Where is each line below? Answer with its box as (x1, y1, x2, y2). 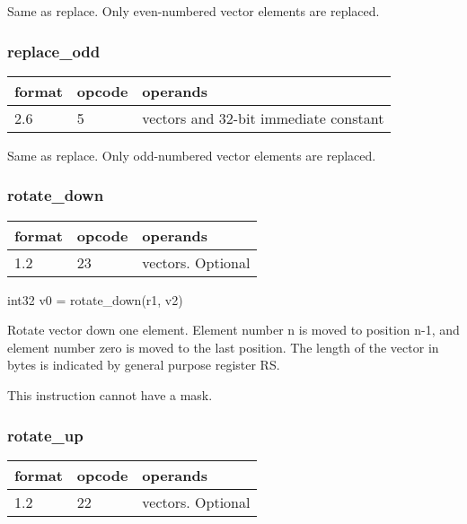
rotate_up (7, 424, 84, 446)
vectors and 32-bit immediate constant (142, 107, 384, 128)
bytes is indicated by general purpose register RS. (7, 355, 280, 374)
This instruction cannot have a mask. (7, 386, 213, 404)
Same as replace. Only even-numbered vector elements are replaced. (7, 2, 380, 20)
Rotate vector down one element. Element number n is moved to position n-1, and (7, 320, 460, 339)
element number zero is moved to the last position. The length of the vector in (7, 337, 439, 356)
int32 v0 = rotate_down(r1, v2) (7, 290, 183, 309)
